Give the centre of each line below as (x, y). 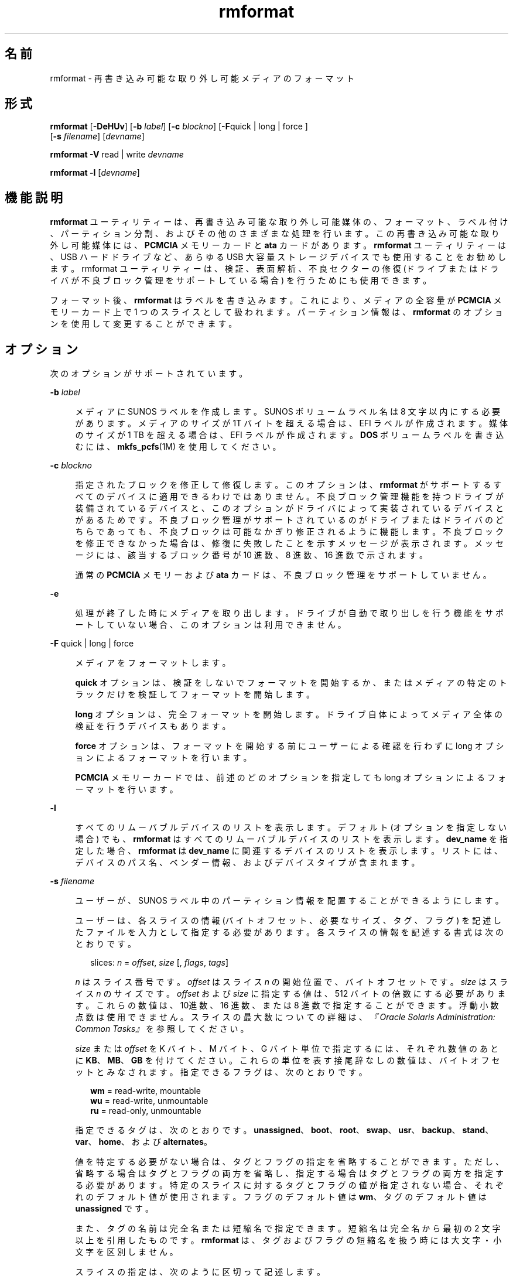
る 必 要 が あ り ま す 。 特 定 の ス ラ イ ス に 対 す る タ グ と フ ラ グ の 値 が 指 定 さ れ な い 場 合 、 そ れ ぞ (289, 1185)
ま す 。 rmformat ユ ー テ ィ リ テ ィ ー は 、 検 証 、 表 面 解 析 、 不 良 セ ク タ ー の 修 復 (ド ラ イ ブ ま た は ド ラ (274, 269)
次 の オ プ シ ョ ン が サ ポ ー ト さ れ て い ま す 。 (149, 374)
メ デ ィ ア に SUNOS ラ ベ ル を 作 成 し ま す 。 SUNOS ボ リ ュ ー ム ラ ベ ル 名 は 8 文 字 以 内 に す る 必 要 (288, 412)
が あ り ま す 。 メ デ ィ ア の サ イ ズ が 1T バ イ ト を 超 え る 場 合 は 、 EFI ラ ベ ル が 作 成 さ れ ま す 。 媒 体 (292, 423)
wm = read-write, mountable (146, 1091)
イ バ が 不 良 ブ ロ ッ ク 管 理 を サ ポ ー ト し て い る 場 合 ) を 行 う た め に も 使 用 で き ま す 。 (241, 280)
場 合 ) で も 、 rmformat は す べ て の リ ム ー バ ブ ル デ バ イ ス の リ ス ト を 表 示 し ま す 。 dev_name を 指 (291, 839)
